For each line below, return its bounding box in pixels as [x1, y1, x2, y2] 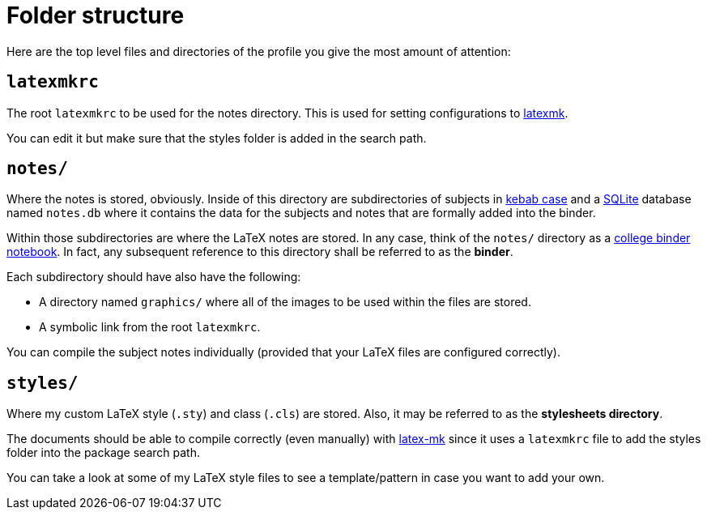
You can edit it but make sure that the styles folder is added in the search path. [6, 130, 427, 145]
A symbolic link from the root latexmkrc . [39, 320, 261, 335]
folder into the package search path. [6, 446, 200, 460]
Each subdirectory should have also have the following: [6, 270, 301, 284]
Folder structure [6, 2, 185, 29]
